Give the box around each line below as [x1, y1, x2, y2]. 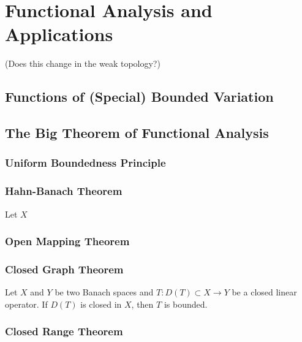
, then [131, 297, 154, 310]
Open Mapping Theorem [5, 234, 130, 249]
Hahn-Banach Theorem [5, 183, 123, 199]
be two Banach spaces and [55, 286, 154, 298]
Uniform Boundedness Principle [5, 155, 166, 170]
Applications [5, 21, 113, 47]
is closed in [80, 297, 122, 310]
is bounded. [164, 297, 208, 310]
